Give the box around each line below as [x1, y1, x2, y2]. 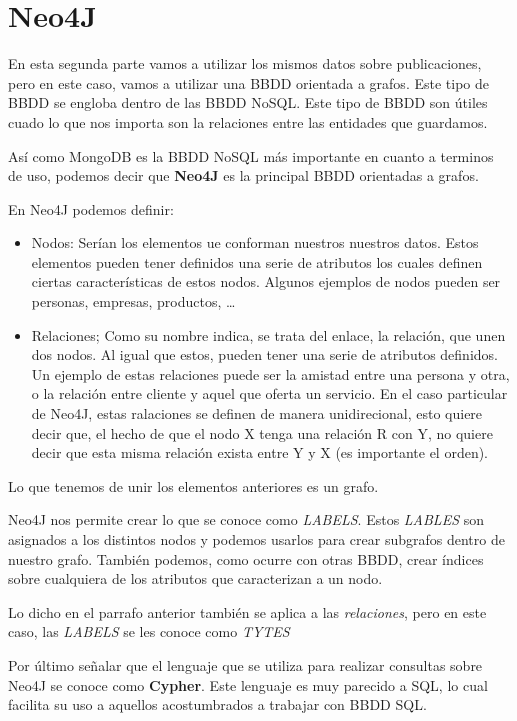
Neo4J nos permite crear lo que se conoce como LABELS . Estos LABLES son [8, 509, 484, 530]
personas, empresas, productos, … [31, 291, 236, 312]
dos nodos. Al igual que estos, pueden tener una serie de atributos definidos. [31, 344, 498, 365]
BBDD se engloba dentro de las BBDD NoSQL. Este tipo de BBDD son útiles [8, 92, 488, 113]
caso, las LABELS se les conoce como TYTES [8, 621, 290, 642]
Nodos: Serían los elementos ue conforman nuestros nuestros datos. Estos [31, 232, 479, 253]
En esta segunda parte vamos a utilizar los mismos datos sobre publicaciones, [8, 53, 482, 74]
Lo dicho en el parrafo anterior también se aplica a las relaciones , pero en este [8, 601, 487, 622]
